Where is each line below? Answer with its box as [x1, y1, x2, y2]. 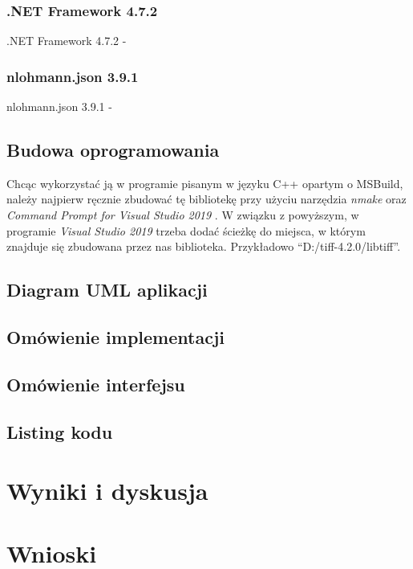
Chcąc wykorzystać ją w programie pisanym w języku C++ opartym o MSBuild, [6, 174, 403, 191]
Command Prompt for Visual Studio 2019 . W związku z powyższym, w [6, 207, 359, 223]
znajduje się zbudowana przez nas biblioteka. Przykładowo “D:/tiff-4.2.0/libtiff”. [6, 238, 401, 255]
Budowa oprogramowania [6, 137, 220, 162]
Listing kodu [6, 419, 113, 444]
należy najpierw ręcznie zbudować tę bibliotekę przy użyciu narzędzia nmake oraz [6, 190, 407, 207]
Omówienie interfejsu [6, 371, 185, 396]
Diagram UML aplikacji [6, 277, 208, 302]
